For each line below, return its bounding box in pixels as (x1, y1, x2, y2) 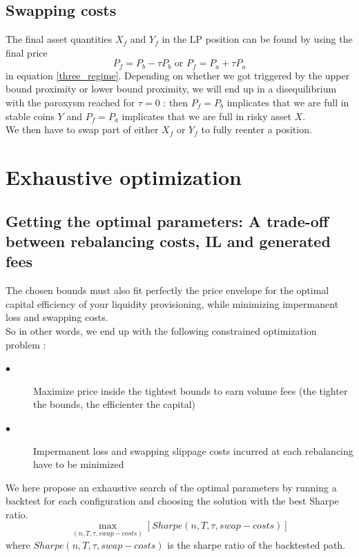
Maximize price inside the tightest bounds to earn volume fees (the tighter (33, 383, 348, 398)
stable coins (6, 108, 55, 123)
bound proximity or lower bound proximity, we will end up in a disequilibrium (6, 81, 337, 96)
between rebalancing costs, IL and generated (6, 230, 331, 251)
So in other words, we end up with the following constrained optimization (6, 323, 317, 338)
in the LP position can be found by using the (162, 32, 353, 46)
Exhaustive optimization (6, 163, 242, 190)
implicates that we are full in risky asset (122, 108, 291, 123)
